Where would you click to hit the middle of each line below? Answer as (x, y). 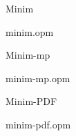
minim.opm (30, 31)
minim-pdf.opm (38, 124)
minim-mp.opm (38, 78)
